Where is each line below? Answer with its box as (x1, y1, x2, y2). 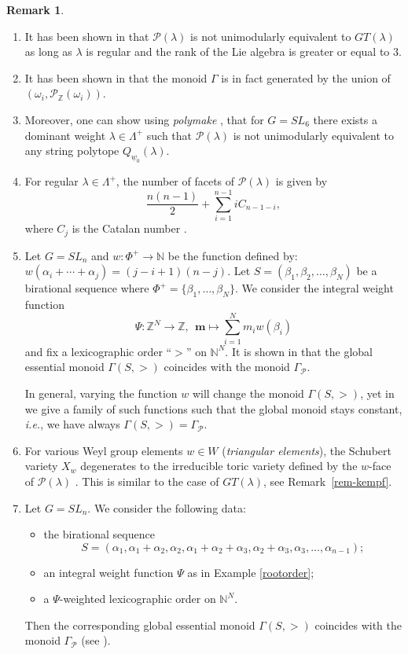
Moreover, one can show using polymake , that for (24, 111, 264, 127)
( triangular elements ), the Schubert (222, 442, 391, 458)
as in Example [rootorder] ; (187, 564, 314, 580)
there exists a (313, 111, 377, 127)
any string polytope (24, 142, 119, 159)
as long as (24, 43, 72, 60)
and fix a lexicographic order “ (24, 343, 172, 359)
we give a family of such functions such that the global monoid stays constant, (24, 400, 402, 417)
